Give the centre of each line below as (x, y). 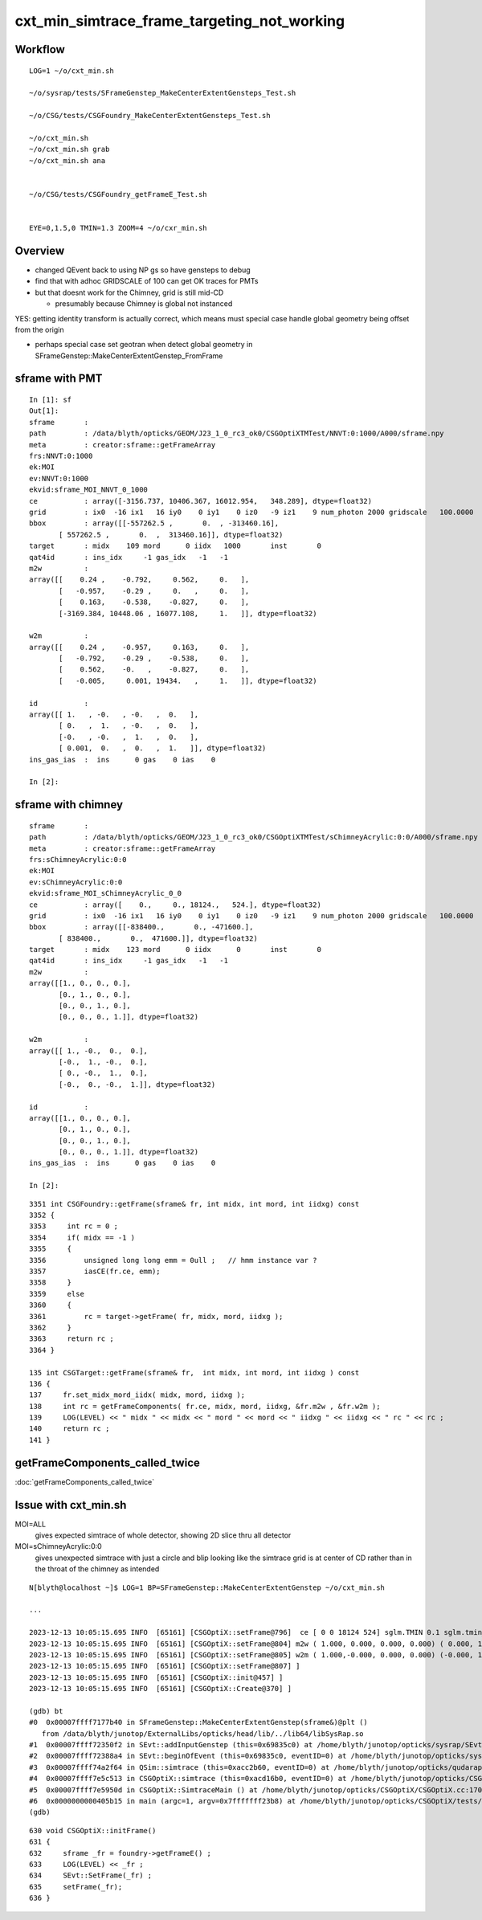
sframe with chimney (69, 805)
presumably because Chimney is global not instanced (144, 304)
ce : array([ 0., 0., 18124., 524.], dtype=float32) (175, 905)
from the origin (39, 329)
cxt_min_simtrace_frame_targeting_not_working (180, 21)
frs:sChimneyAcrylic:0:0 (78, 859)
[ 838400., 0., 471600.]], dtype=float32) (159, 938)
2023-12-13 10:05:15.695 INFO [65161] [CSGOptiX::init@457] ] (156, 1677)
